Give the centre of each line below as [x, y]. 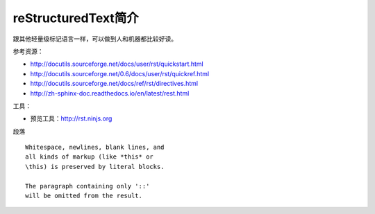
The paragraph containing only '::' [87, 186]
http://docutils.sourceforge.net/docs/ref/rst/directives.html [114, 84]
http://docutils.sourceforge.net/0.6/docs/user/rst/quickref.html [120, 73]
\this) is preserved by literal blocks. [95, 167]
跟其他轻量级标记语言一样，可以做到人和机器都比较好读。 [95, 39]
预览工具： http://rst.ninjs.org [71, 118]
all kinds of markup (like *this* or [90, 157]
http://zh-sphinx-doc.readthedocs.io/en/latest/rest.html [110, 93]
